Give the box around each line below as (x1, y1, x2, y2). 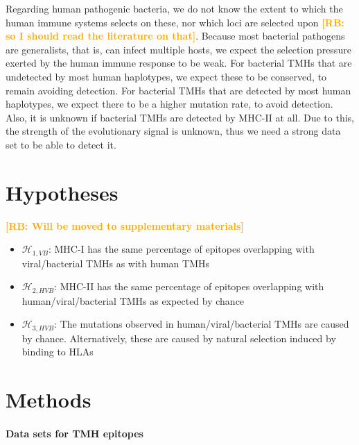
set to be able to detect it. (6, 137, 116, 151)
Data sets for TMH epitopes (6, 426, 143, 440)
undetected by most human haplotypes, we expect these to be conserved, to (6, 69, 327, 83)
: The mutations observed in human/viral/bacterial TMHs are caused (54, 317, 349, 331)
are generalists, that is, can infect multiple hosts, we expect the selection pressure (6, 42, 351, 56)
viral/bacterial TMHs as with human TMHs (21, 255, 209, 270)
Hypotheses (6, 178, 119, 206)
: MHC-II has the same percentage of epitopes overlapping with (54, 279, 324, 294)
